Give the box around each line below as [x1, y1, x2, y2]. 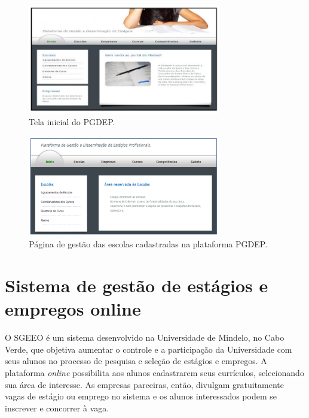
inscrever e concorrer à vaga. [5, 401, 109, 414]
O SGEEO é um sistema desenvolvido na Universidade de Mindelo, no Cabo [5, 331, 284, 344]
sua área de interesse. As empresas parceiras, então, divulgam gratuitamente [5, 378, 284, 390]
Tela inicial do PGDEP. [29, 116, 115, 128]
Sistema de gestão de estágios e [5, 273, 268, 298]
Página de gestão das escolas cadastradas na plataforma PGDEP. [29, 238, 268, 250]
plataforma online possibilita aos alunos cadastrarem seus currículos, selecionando [5, 366, 304, 378]
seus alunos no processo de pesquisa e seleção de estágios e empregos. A [5, 355, 267, 367]
